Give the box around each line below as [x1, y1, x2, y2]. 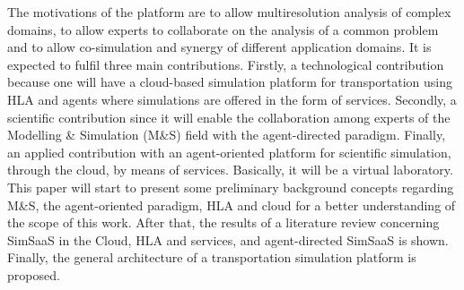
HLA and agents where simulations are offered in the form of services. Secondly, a [7, 90, 457, 108]
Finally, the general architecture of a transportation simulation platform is [7, 248, 416, 267]
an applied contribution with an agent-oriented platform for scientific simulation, [7, 142, 451, 161]
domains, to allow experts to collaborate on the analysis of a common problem [7, 20, 439, 38]
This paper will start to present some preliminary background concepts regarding [7, 177, 454, 196]
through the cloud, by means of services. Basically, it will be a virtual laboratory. [7, 160, 453, 179]
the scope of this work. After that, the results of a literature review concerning [7, 213, 440, 232]
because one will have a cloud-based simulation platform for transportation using [7, 72, 453, 91]
